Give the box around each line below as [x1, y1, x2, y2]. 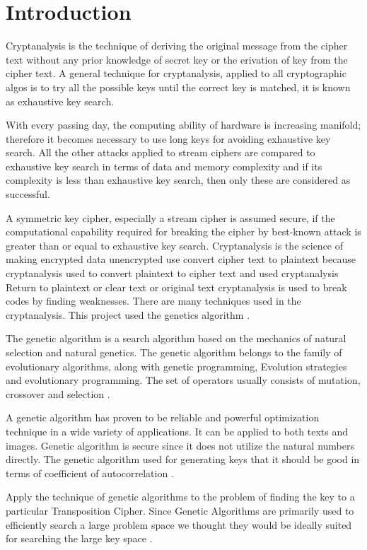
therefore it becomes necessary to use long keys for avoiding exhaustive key [6, 131, 331, 146]
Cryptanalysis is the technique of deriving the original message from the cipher [6, 38, 348, 53]
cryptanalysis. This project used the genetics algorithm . [6, 307, 250, 322]
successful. [6, 187, 50, 201]
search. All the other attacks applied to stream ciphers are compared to [6, 145, 315, 160]
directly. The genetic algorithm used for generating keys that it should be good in [6, 452, 360, 467]
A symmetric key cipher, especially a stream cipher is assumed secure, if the [6, 210, 335, 225]
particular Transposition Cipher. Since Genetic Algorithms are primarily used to [6, 503, 354, 517]
